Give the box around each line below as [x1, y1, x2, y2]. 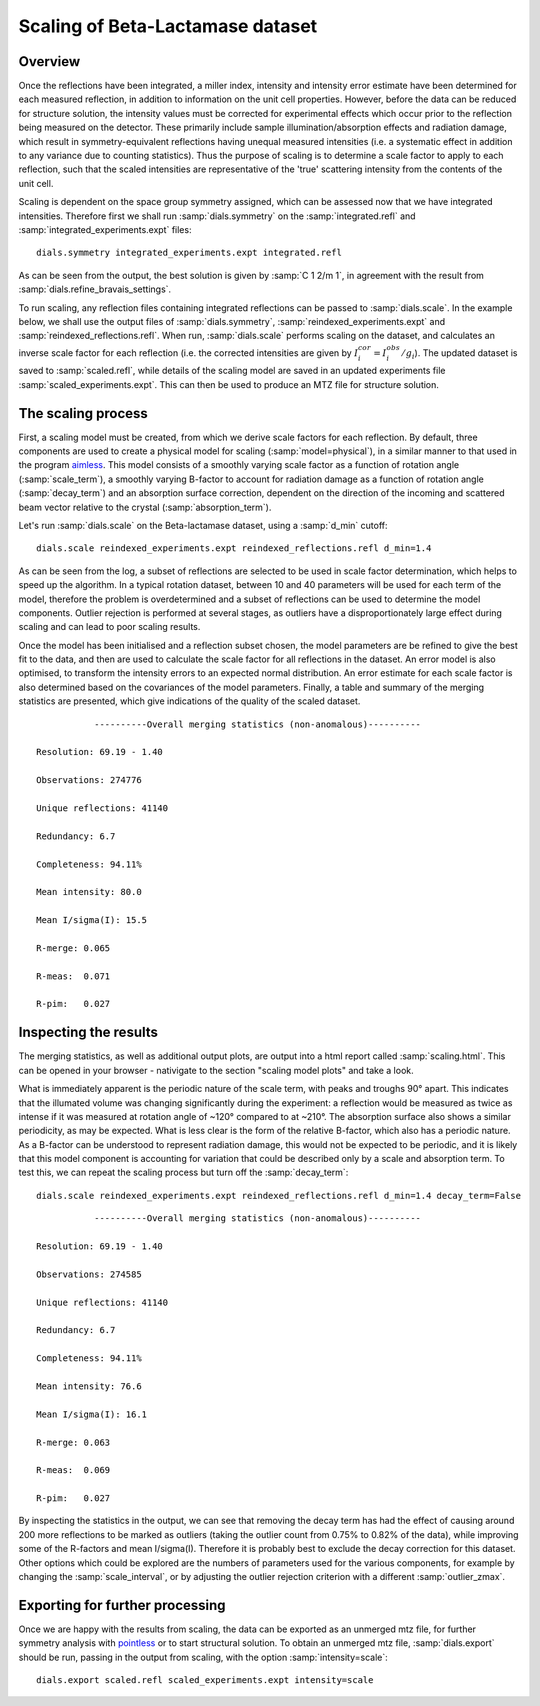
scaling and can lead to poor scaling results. [18, 621, 201, 633]
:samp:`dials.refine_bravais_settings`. [18, 283, 172, 295]
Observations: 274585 [36, 1268, 142, 1280]
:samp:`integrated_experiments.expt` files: [18, 223, 192, 235]
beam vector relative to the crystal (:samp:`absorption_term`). [18, 501, 272, 513]
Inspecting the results [18, 1024, 159, 1041]
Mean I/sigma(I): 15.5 [36, 915, 148, 926]
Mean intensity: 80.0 [36, 886, 142, 898]
